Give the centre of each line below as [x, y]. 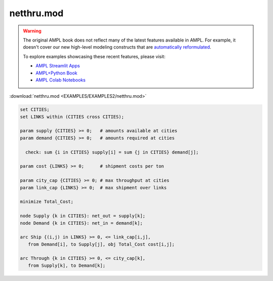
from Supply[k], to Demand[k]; [67, 265]
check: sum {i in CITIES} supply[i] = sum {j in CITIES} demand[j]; [112, 152]
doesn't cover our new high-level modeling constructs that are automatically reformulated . [117, 47]
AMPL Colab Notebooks [61, 80]
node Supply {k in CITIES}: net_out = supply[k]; [83, 216]
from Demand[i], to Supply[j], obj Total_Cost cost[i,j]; [101, 244]
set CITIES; [35, 110]
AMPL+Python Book [57, 73]
